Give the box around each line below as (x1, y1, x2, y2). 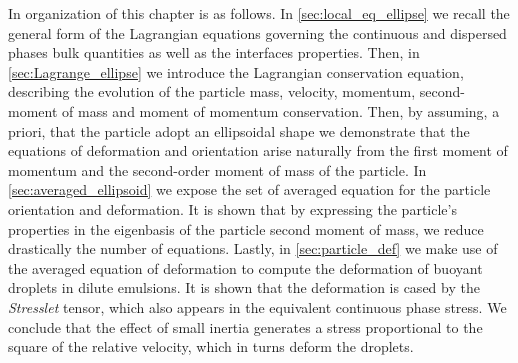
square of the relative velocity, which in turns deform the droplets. (8, 336, 414, 357)
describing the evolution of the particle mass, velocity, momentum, (8, 81, 416, 102)
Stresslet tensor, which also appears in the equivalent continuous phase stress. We (8, 296, 507, 317)
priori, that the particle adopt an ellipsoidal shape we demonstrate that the (8, 120, 470, 141)
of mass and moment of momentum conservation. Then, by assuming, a (62, 100, 500, 121)
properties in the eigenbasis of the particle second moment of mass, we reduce (8, 218, 484, 239)
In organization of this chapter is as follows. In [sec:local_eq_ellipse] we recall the (8, 3, 510, 23)
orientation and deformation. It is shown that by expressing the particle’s (8, 198, 457, 219)
